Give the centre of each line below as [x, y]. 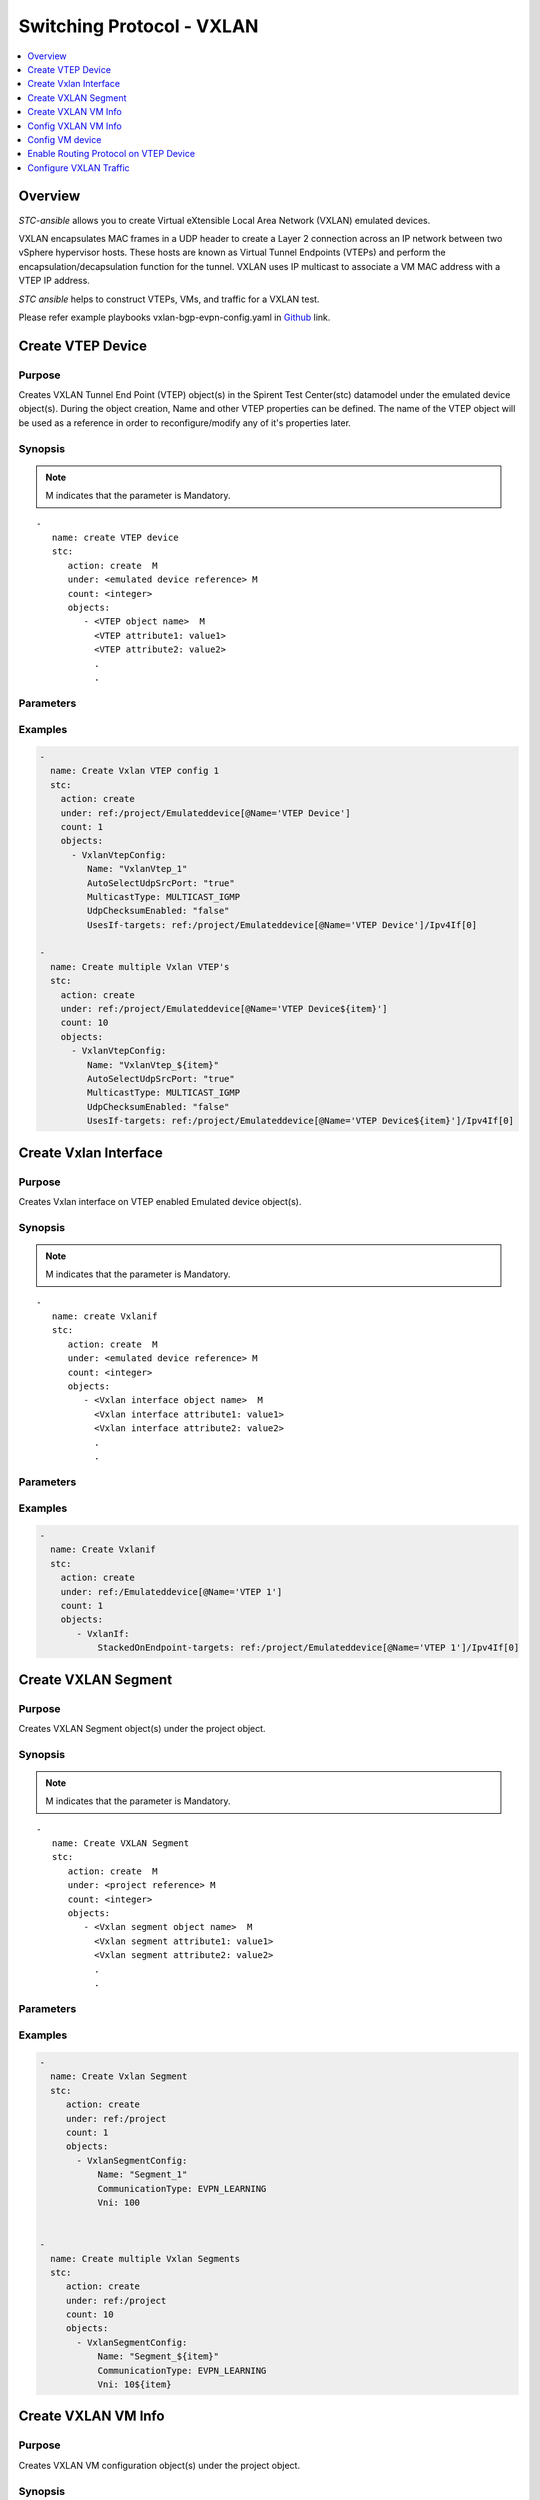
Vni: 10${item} [134, 2384]
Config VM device [64, 139]
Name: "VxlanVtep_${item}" [153, 1064]
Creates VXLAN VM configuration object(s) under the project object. [159, 2465]
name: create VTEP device [115, 537]
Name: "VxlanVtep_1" [137, 869]
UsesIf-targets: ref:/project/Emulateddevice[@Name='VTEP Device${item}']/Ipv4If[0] [300, 1121]
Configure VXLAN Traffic [78, 167]
